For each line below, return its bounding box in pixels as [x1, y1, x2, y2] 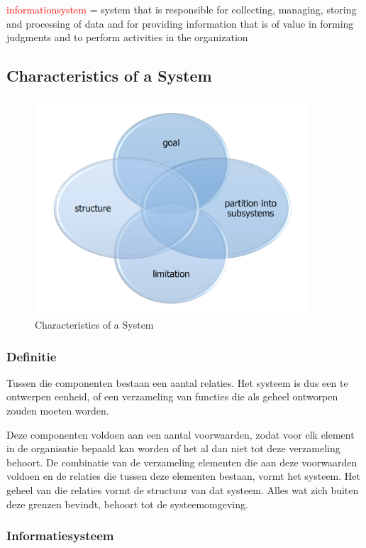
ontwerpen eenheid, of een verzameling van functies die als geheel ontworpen [6, 389, 338, 404]
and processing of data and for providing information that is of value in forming [6, 16, 354, 31]
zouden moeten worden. [6, 403, 109, 418]
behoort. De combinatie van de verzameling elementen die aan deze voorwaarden [6, 454, 357, 469]
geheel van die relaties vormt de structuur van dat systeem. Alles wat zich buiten [6, 483, 359, 498]
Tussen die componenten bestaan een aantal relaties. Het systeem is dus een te [6, 375, 348, 390]
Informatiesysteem [6, 527, 114, 544]
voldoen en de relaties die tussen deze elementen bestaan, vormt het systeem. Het [6, 468, 360, 483]
